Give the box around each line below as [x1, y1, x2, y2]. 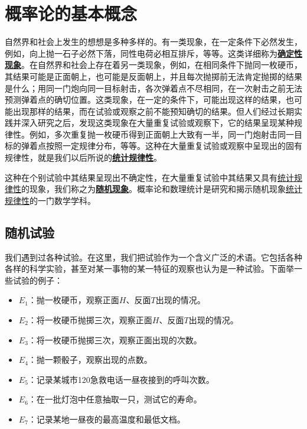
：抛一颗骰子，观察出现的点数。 [28, 353, 152, 366]
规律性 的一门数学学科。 [5, 194, 96, 206]
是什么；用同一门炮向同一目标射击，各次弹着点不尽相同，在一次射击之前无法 [5, 82, 302, 94]
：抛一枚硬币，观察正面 [28, 294, 119, 306]
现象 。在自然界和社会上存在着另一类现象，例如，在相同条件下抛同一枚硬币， [5, 58, 302, 71]
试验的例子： [12, 274, 63, 286]
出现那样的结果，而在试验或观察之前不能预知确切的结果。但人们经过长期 [12, 105, 294, 117]
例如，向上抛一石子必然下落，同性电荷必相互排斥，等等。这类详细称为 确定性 [5, 47, 302, 59]
